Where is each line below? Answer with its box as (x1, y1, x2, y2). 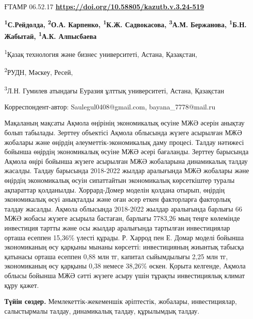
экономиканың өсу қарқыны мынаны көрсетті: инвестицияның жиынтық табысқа (4, 242, 244, 252)
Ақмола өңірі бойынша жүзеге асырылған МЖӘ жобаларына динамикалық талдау (4, 156, 248, 166)
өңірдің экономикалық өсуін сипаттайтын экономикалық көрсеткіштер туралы (4, 175, 235, 185)
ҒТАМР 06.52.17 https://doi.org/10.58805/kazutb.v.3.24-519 (4, 1, 204, 11)
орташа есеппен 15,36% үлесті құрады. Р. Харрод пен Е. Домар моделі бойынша (4, 232, 244, 242)
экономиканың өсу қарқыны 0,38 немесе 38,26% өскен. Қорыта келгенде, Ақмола (4, 261, 246, 271)
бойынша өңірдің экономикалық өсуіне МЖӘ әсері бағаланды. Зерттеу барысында (4, 146, 249, 157)
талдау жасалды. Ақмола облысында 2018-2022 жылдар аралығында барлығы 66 (4, 203, 242, 213)
